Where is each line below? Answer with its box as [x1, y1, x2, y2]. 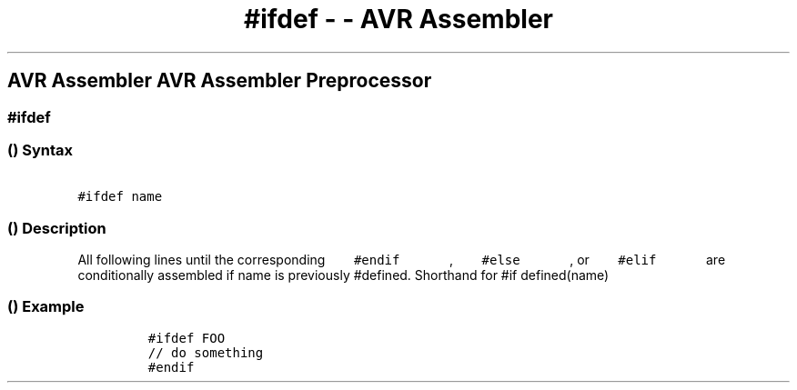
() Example [7, 297, 85, 316]
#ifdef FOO [147, 330, 226, 345]
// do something [147, 345, 264, 360]
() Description [7, 218, 106, 237]
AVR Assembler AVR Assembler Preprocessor [7, 69, 432, 93]
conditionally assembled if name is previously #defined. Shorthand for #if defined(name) [77, 267, 610, 284]
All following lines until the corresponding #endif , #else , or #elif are [77, 252, 726, 268]
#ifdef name [77, 189, 163, 205]
